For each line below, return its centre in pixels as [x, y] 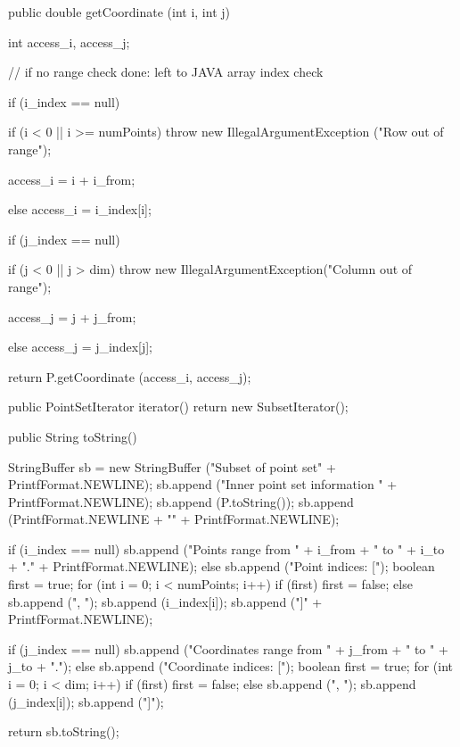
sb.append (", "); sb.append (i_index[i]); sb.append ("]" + [165, 601]
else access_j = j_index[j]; [80, 347]
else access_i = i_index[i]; [80, 209]
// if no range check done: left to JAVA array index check [166, 72]
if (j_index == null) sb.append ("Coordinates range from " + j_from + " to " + [228, 648]
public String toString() [73, 436]
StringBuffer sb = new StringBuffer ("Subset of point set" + [172, 466]
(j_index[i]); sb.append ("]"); [86, 701]
